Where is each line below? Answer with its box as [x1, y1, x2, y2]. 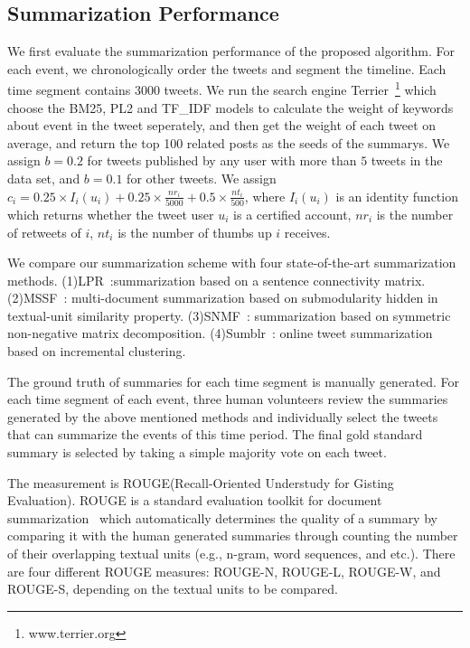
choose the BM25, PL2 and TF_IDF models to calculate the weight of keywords [7, 98, 454, 117]
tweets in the [371, 151, 443, 170]
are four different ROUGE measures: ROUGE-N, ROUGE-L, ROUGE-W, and [7, 561, 441, 580]
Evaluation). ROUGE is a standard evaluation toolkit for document [7, 491, 382, 510]
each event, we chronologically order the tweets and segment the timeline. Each [7, 59, 446, 78]
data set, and [7, 169, 80, 188]
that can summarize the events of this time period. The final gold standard [7, 425, 423, 444]
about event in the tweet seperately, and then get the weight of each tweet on [7, 116, 437, 135]
